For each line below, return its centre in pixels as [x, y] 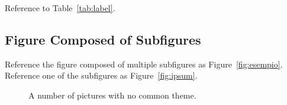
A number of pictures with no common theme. [112, 95]
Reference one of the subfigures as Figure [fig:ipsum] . [101, 75]
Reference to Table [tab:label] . [60, 8]
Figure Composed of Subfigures [103, 39]
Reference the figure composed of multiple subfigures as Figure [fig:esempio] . [144, 64]
